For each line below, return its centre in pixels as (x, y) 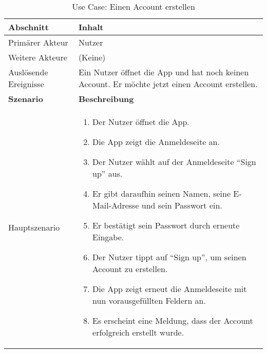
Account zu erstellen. (130, 269)
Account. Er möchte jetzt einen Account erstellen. (168, 84)
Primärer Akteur (38, 42)
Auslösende (28, 72)
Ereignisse (26, 84)
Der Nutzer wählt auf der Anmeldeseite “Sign (174, 162)
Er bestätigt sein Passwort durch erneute (166, 225)
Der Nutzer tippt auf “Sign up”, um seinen (169, 257)
